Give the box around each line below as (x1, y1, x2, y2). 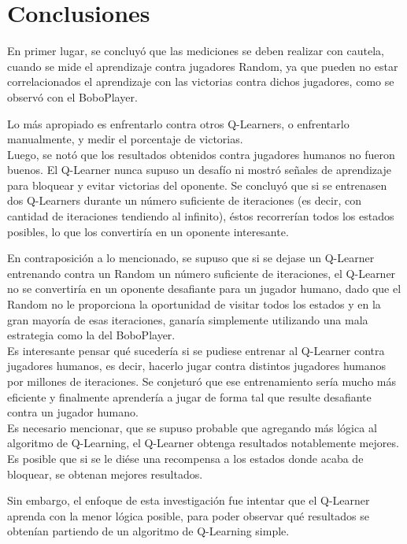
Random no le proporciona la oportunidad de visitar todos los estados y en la (7, 296, 381, 313)
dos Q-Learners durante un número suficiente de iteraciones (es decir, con (7, 192, 361, 209)
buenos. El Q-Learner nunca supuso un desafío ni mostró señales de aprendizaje (7, 161, 391, 178)
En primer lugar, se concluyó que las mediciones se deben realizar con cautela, (7, 43, 384, 59)
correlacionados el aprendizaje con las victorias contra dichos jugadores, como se (7, 73, 394, 90)
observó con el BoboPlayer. (7, 88, 138, 105)
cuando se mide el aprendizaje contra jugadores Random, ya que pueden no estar (7, 57, 398, 74)
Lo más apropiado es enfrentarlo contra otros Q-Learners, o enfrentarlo (7, 115, 350, 131)
